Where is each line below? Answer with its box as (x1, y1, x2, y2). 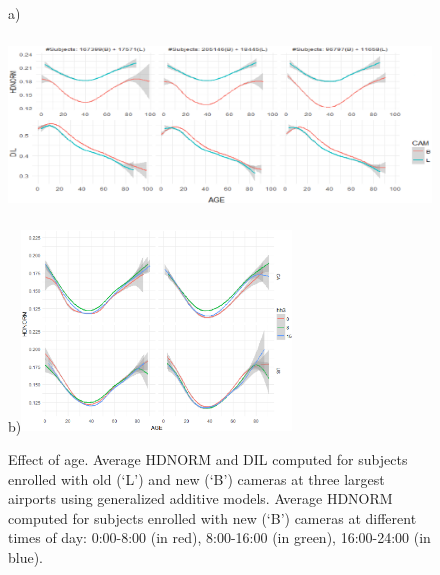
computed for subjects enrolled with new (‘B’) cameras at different (8, 507, 417, 528)
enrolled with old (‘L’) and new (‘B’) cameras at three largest (8, 468, 385, 489)
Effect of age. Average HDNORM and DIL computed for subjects (8, 448, 408, 469)
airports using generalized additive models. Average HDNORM (8, 488, 393, 509)
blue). (8, 546, 44, 567)
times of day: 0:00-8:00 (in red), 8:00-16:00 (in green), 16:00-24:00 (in (8, 527, 431, 548)
